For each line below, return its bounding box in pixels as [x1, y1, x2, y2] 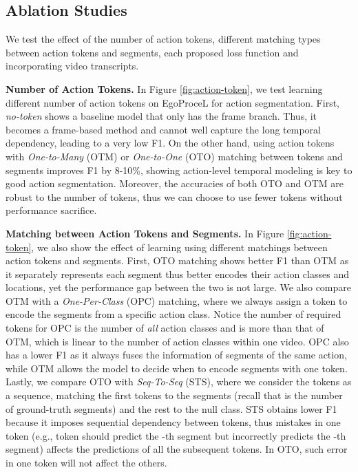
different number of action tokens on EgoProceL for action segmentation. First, [6, 95, 339, 109]
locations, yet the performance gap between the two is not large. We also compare [6, 280, 351, 294]
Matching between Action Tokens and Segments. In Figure [6, 226, 284, 240]
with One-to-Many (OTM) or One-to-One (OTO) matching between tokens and [6, 149, 343, 163]
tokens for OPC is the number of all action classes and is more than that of [6, 321, 324, 335]
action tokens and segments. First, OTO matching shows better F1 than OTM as [6, 253, 349, 268]
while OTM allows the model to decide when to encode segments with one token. [6, 361, 348, 375]
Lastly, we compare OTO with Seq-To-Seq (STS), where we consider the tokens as [6, 374, 352, 389]
